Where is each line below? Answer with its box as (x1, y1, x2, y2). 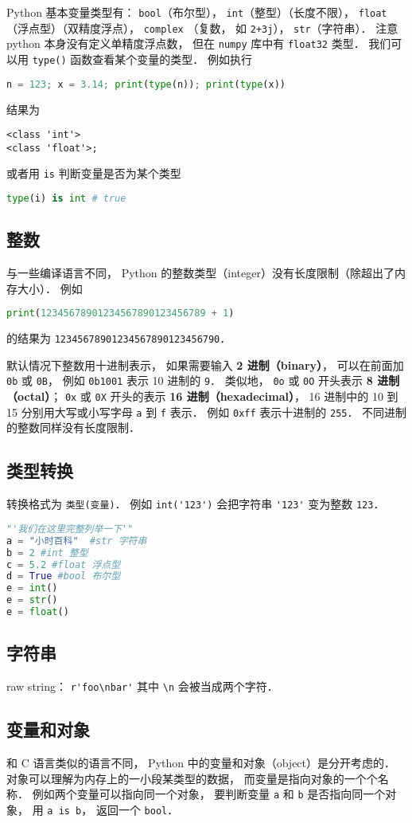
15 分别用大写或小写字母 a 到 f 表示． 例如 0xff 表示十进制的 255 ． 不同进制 (6, 403, 407, 420)
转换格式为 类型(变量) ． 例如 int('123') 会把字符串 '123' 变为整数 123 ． (6, 496, 385, 512)
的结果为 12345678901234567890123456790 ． (6, 330, 231, 347)
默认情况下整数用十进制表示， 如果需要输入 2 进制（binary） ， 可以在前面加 (6, 356, 404, 373)
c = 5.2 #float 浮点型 (6, 558, 121, 570)
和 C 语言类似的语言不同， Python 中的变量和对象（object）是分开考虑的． (6, 754, 396, 770)
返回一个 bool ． (95, 801, 179, 817)
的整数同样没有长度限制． (6, 419, 140, 436)
